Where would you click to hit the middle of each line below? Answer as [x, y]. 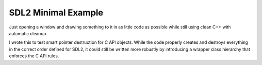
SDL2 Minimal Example [56, 13]
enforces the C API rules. [34, 56]
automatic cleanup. [28, 33]
